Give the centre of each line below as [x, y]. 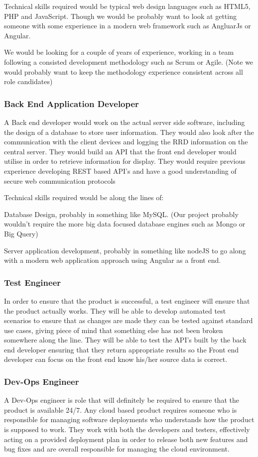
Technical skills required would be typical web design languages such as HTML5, [127, 6]
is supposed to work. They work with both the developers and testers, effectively [127, 429]
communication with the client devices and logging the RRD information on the [126, 142]
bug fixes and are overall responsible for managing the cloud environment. [117, 449]
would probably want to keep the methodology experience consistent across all [124, 71]
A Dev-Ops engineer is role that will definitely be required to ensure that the [122, 400]
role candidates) [28, 81]
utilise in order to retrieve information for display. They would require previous [125, 161]
